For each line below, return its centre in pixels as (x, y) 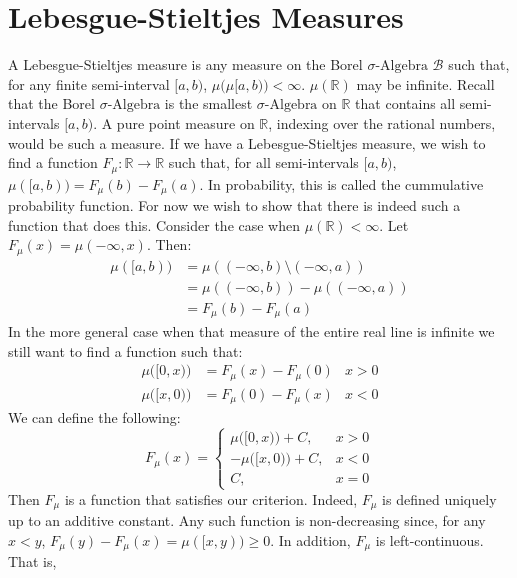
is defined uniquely (439, 498)
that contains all (405, 103)
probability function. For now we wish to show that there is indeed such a (234, 205)
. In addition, (310, 539)
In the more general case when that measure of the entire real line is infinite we (251, 331)
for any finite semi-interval (89, 83)
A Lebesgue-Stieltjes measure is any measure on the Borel (185, 64)
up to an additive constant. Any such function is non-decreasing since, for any (247, 519)
